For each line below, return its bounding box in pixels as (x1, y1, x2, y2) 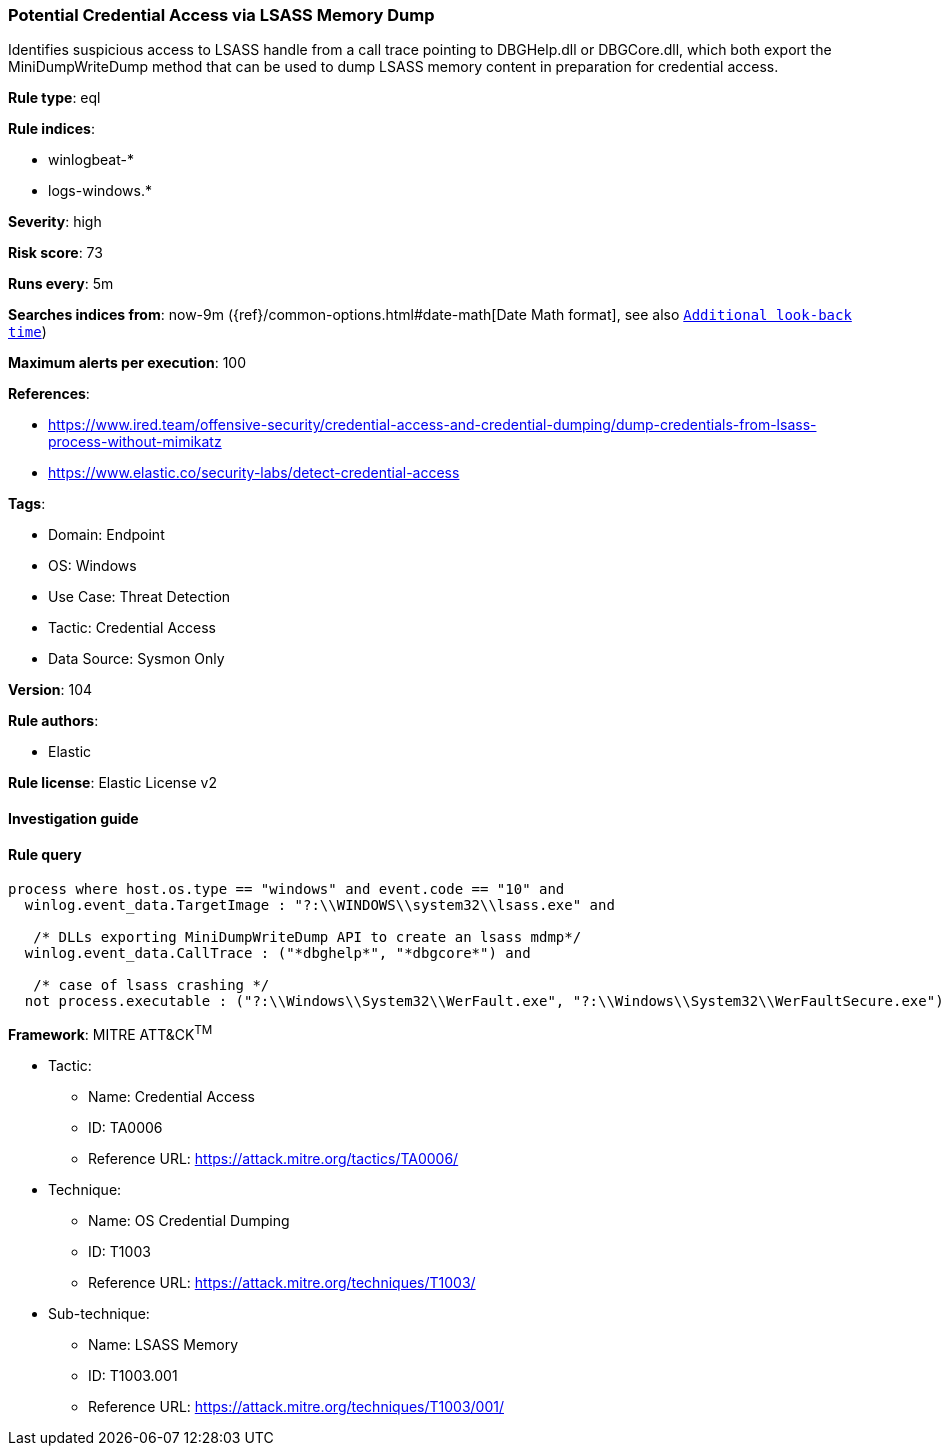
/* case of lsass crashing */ (33, 977, 270, 994)
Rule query (8, 845, 82, 863)
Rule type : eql (8, 89, 101, 107)
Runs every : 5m (8, 275, 114, 293)
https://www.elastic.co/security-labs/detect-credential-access (48, 464, 460, 482)
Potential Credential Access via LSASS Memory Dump (8, 5, 435, 25)
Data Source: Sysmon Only (48, 650, 225, 668)
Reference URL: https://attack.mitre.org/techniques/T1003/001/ (88, 1397, 504, 1415)
